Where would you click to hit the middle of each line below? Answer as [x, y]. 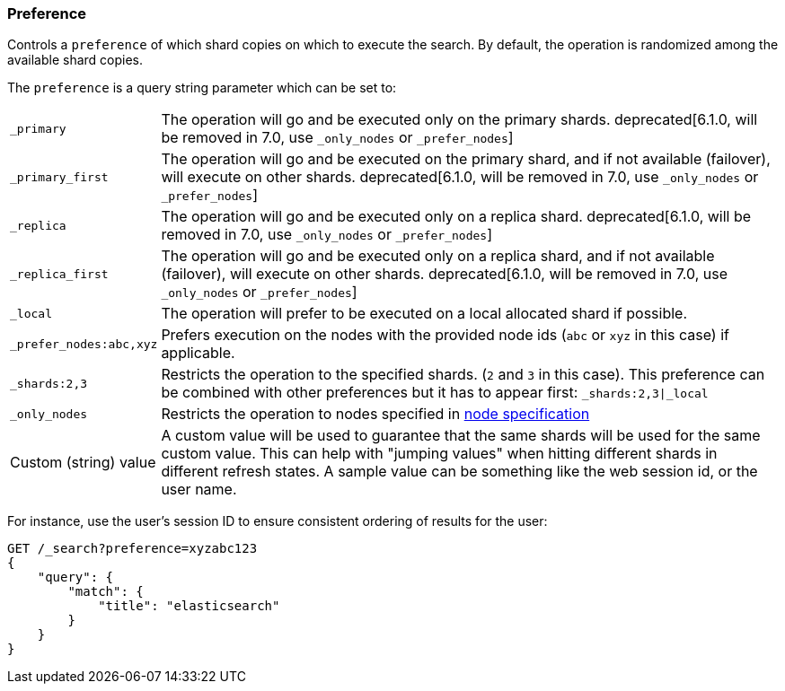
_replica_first [59, 274]
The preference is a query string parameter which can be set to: [202, 88]
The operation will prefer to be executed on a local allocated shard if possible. [424, 314]
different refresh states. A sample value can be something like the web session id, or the [459, 472]
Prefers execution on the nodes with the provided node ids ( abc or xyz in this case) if [445, 335]
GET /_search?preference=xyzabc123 [132, 549]
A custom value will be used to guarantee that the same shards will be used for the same [461, 436]
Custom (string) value [83, 463]
